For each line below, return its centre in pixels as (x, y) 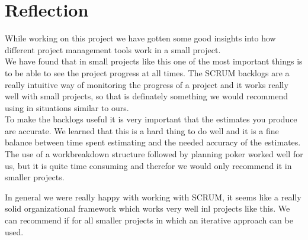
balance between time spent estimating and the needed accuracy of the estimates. (153, 142)
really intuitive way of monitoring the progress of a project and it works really (147, 84)
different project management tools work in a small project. (113, 49)
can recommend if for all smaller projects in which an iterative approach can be (149, 220)
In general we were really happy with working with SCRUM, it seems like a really (153, 197)
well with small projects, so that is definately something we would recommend (146, 96)
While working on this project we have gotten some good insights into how (140, 38)
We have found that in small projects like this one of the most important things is (154, 61)
